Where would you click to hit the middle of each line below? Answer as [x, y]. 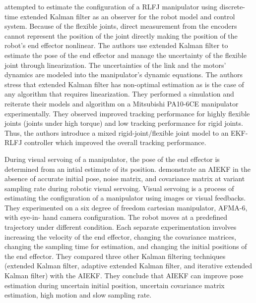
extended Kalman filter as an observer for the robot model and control [128, 16]
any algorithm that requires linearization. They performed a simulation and [119, 94]
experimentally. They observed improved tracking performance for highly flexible [127, 113]
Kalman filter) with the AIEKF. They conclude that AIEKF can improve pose [124, 276]
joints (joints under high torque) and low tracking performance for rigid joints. [124, 123]
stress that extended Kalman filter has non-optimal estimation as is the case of [124, 84]
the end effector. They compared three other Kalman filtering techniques [115, 256]
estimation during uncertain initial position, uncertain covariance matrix [115, 285]
